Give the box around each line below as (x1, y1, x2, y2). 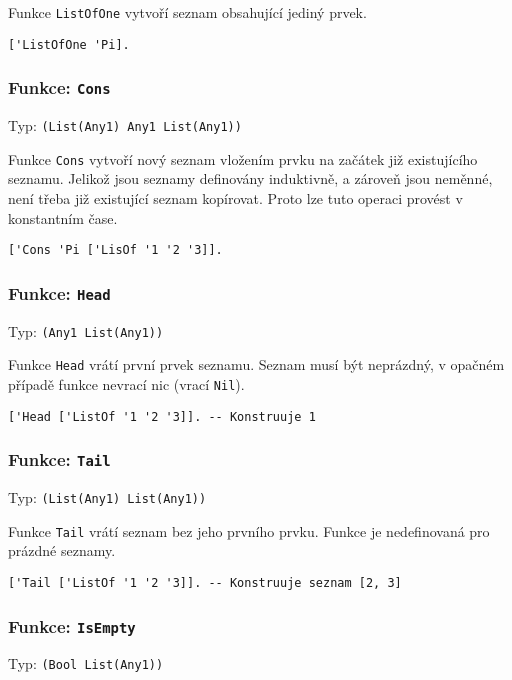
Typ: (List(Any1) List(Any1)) (8, 487, 207, 508)
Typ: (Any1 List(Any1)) (8, 320, 164, 341)
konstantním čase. (8, 207, 118, 228)
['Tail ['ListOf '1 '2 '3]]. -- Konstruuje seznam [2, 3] (8, 575, 402, 590)
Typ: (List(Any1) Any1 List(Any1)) (8, 115, 242, 136)
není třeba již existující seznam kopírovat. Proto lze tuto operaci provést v (8, 188, 463, 208)
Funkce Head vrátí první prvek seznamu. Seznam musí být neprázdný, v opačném (8, 354, 505, 375)
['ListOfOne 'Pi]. (8, 37, 130, 52)
